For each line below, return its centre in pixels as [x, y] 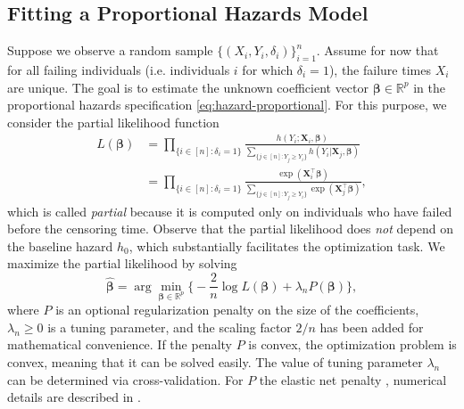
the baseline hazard [60, 245]
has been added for [372, 327]
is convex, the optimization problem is [352, 344]
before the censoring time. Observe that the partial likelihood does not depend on [230, 229]
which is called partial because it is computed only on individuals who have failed [230, 211]
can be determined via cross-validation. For [125, 379]
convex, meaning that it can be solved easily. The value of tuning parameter [215, 362]
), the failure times [380, 70]
